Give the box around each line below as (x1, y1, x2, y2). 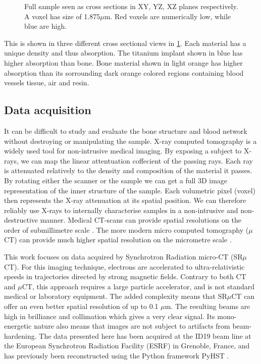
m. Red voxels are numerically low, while (104, 11, 231, 21)
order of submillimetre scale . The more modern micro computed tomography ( (4, 224, 249, 235)
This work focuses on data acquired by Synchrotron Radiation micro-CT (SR (4, 251, 243, 262)
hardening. (4, 330, 37, 341)
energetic (4, 321, 32, 331)
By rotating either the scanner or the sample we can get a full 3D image (4, 175, 228, 185)
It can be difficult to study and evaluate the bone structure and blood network (4, 125, 247, 136)
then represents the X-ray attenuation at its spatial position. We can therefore (4, 195, 246, 205)
